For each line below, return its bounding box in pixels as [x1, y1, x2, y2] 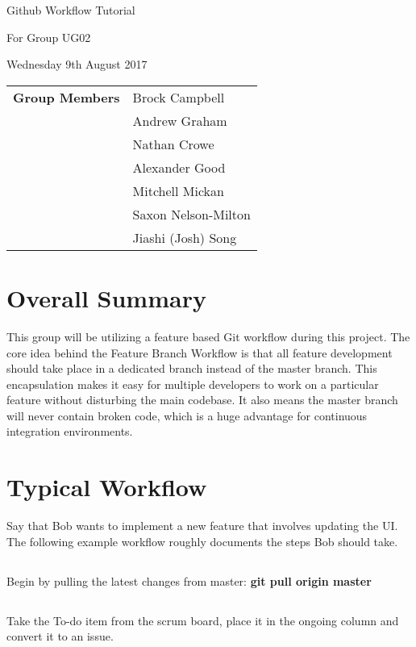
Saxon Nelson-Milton [132, 204, 251, 223]
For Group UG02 [6, 28, 91, 45]
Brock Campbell [132, 87, 225, 106]
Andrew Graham [132, 111, 227, 130]
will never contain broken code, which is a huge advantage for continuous [6, 407, 368, 424]
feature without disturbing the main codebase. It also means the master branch [6, 391, 398, 408]
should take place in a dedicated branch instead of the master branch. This [6, 360, 377, 377]
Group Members [13, 87, 120, 106]
